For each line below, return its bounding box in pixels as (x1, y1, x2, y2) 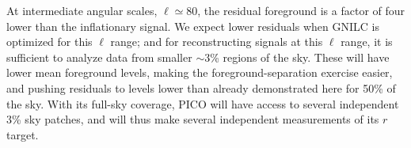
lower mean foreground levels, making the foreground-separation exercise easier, (6, 64, 393, 81)
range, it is (341, 33, 393, 50)
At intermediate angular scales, (6, 2, 158, 18)
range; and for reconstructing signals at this (110, 33, 323, 50)
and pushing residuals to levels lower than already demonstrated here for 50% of (6, 79, 396, 96)
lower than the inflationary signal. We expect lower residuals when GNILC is (6, 17, 379, 34)
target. (6, 126, 39, 142)
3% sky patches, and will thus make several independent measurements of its (6, 111, 379, 127)
